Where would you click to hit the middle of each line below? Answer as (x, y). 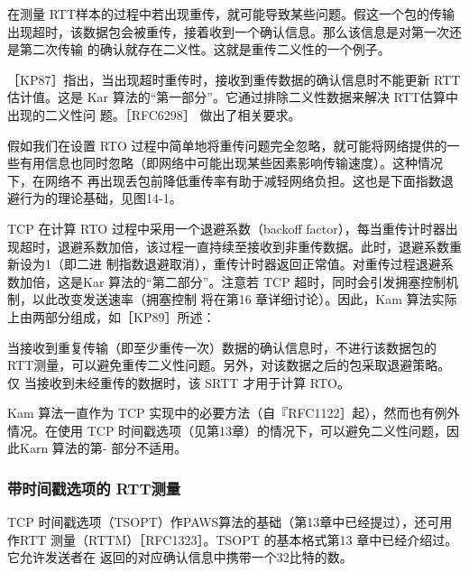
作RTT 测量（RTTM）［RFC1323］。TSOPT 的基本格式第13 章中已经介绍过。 (233, 539)
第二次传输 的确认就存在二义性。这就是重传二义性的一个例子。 (205, 49)
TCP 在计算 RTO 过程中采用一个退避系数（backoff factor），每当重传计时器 (226, 228)
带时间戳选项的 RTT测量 (94, 488)
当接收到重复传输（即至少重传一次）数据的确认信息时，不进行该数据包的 (222, 347)
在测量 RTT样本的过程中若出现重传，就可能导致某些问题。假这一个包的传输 (231, 14)
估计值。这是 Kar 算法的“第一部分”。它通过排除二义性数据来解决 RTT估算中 (233, 97)
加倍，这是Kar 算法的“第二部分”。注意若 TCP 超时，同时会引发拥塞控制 (233, 281)
